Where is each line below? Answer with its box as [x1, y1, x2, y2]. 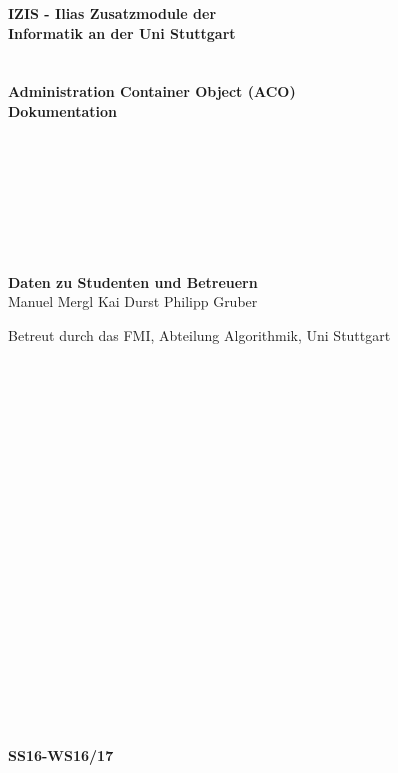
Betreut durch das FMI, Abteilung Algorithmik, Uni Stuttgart [8, 324, 391, 345]
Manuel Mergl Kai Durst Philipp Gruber [8, 291, 258, 312]
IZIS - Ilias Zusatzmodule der [8, 3, 217, 23]
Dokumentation [8, 100, 117, 121]
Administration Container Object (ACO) [8, 81, 296, 102]
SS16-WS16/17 [8, 744, 114, 765]
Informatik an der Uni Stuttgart [8, 22, 236, 43]
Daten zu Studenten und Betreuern [8, 271, 258, 292]
